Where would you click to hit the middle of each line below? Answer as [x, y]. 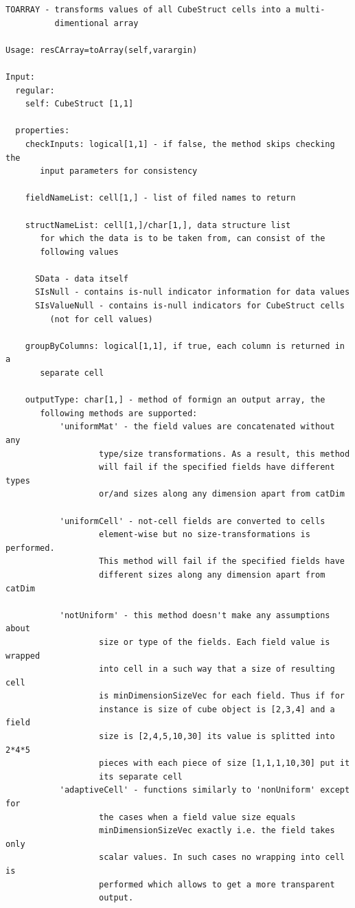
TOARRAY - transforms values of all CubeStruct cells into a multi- [165, 10]
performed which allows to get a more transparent [217, 884]
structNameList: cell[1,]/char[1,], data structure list [158, 225]
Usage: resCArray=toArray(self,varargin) [102, 50]
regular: [35, 90]
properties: [43, 131]
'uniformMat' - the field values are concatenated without [197, 427]
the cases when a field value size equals [197, 817]
